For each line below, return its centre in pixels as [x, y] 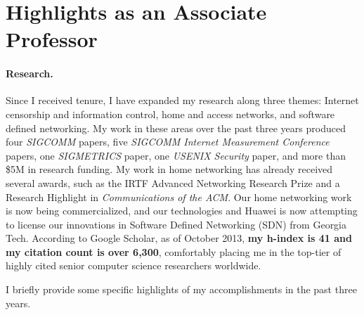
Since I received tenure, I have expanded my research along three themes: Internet [182, 100]
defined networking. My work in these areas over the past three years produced [176, 128]
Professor [52, 39]
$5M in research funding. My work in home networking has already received [169, 169]
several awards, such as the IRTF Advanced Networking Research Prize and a [173, 182]
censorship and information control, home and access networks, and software [170, 114]
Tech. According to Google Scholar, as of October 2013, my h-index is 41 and [179, 238]
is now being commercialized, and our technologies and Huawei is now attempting [182, 211]
